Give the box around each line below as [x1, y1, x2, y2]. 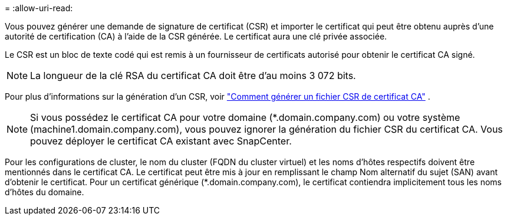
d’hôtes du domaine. [5, 187, 84, 197]
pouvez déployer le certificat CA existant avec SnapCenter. [30, 135, 292, 147]
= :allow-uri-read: [5, 3, 73, 13]
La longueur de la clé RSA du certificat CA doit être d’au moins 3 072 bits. [30, 70, 356, 81]
